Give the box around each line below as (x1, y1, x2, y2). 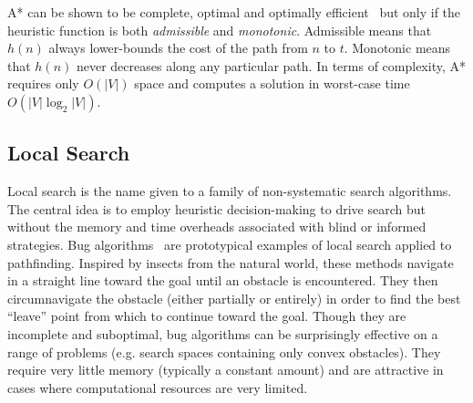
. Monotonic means (344, 38, 451, 57)
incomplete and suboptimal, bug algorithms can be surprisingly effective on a (7, 324, 438, 343)
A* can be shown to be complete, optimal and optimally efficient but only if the (7, 3, 461, 21)
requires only (7, 74, 79, 93)
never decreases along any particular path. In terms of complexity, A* (76, 56, 466, 75)
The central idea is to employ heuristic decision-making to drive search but (7, 199, 426, 218)
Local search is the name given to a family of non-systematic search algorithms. (7, 181, 452, 201)
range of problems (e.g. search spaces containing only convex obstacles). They (7, 342, 441, 361)
